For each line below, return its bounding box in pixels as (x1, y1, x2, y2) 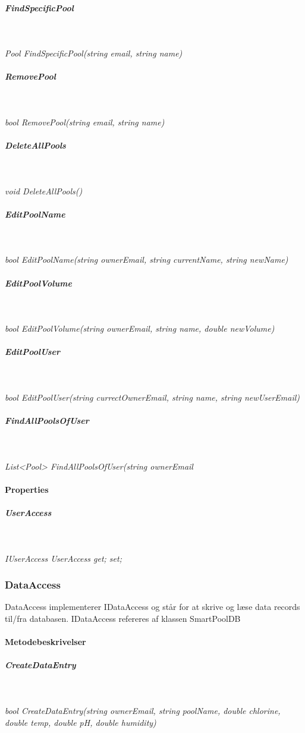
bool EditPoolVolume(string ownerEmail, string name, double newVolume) (5, 322, 275, 335)
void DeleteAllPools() (5, 184, 83, 197)
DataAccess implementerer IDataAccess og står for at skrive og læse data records (5, 600, 300, 613)
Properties (5, 483, 49, 495)
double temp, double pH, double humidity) (5, 716, 156, 728)
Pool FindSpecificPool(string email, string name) (5, 47, 183, 59)
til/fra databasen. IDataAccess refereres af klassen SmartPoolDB (5, 612, 241, 624)
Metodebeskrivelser (5, 636, 86, 648)
